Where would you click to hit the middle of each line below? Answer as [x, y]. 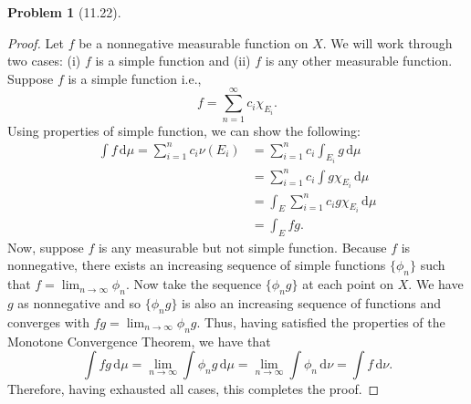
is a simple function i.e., [135, 78]
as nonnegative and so [79, 303]
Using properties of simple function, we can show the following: [184, 130]
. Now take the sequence [194, 284]
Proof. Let [36, 42]
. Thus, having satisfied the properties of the [321, 321]
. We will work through [387, 42]
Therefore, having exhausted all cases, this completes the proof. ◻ [194, 389]
